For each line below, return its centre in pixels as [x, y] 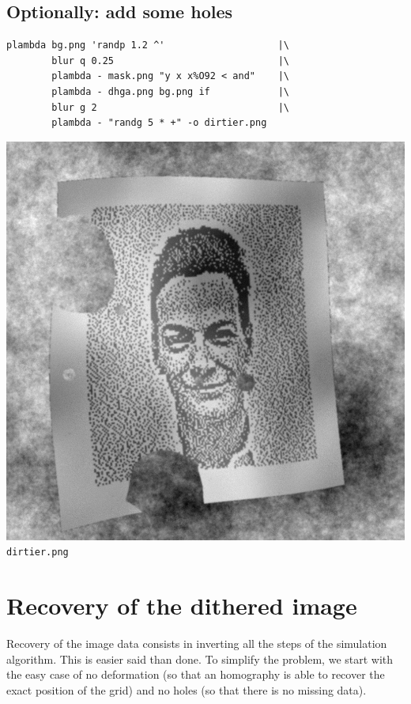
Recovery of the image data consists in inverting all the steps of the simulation [197, 643]
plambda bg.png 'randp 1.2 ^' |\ [148, 45]
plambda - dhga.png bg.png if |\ [170, 91]
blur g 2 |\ [170, 107]
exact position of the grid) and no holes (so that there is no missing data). [187, 689]
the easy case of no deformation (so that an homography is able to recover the [196, 674]
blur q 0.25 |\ [170, 61]
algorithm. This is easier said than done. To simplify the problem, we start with [200, 659]
